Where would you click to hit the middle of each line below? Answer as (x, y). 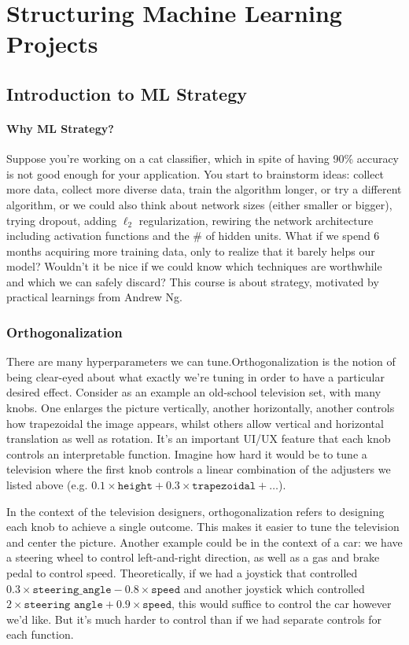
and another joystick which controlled (274, 588)
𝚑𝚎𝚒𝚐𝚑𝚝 (135, 487)
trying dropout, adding (62, 220)
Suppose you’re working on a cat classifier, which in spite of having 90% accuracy (203, 158)
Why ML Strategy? (60, 128)
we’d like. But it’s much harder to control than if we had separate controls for (194, 619)
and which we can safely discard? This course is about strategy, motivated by (193, 281)
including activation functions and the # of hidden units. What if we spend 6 (193, 236)
